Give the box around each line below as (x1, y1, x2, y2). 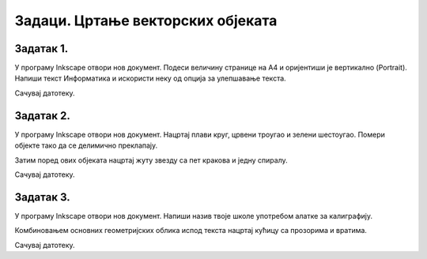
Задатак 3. (14, 190, 70, 204)
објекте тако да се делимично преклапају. (14, 141, 158, 150)
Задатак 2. (14, 109, 70, 122)
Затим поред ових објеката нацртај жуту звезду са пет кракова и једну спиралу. (14, 155, 288, 165)
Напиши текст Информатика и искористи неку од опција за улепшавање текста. (14, 73, 286, 83)
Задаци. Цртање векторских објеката (14, 12, 278, 29)
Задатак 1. (14, 42, 69, 55)
